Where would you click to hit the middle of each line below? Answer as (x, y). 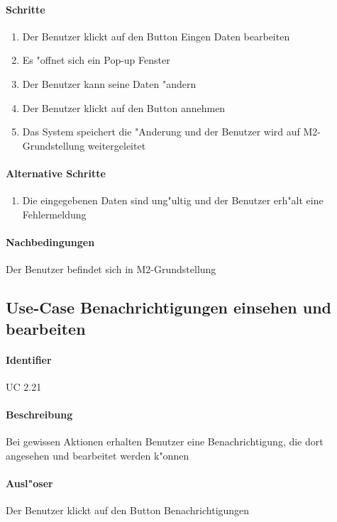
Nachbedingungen (50, 241)
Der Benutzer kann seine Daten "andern (109, 83)
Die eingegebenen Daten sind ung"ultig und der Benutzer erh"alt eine (173, 200)
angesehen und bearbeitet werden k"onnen (98, 455)
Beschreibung (39, 414)
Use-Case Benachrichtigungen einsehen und (168, 307)
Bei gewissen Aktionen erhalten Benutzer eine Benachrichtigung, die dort (165, 442)
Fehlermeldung (54, 214)
